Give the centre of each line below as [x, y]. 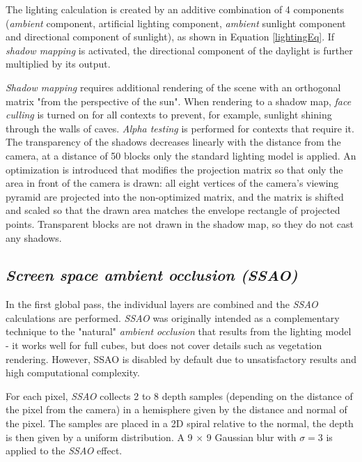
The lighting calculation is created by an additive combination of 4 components [175, 9]
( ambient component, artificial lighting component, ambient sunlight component [176, 23]
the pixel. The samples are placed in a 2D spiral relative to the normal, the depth [180, 423]
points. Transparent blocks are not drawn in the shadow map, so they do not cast [180, 223]
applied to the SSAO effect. [64, 451]
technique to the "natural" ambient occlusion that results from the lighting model [179, 331]
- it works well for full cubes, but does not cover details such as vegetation [164, 345]
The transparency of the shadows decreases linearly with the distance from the [173, 142]
